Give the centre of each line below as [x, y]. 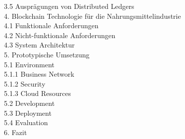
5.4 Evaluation [26, 122]
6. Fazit [16, 132]
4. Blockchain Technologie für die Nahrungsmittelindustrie [92, 16]
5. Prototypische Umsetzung [47, 54]
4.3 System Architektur [39, 45]
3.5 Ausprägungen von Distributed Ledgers [69, 6]
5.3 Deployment [28, 113]
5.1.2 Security [25, 83]
